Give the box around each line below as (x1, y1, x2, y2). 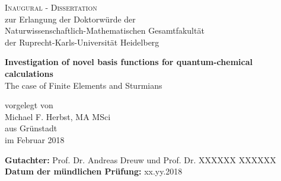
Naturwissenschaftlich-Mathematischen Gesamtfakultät (5, 24, 205, 37)
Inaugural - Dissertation (5, 1, 97, 13)
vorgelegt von (5, 99, 53, 111)
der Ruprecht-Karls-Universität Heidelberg (5, 35, 159, 48)
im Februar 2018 (5, 133, 65, 146)
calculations (5, 67, 53, 79)
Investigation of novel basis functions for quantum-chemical (5, 56, 253, 68)
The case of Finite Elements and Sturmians (5, 79, 162, 91)
